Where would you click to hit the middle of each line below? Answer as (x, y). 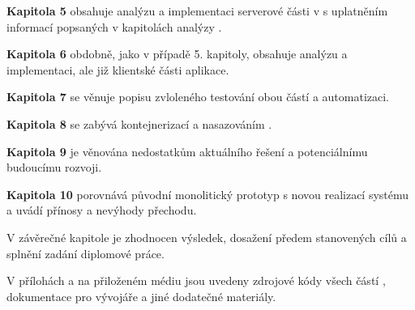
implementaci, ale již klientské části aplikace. (118, 69)
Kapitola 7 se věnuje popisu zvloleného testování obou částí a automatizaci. (198, 97)
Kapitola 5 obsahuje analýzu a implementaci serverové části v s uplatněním (197, 11)
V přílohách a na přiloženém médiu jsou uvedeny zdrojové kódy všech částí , (196, 280)
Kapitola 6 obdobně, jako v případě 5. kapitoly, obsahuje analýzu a (177, 54)
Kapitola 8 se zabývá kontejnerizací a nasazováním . (139, 123)
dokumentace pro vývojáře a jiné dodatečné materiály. (141, 296)
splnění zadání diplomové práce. (86, 253)
